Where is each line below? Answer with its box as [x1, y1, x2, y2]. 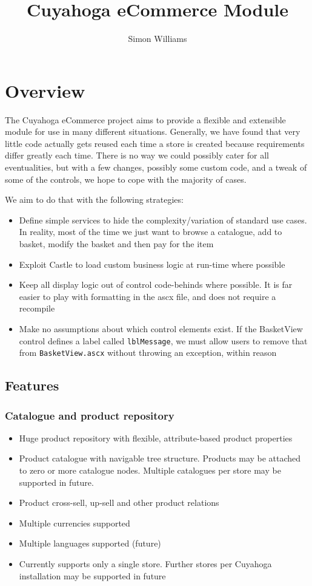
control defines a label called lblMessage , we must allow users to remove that [19, 334, 308, 347]
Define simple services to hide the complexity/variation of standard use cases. [19, 213, 307, 226]
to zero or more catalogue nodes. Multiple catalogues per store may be [19, 464, 281, 477]
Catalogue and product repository [5, 407, 174, 423]
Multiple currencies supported [19, 516, 130, 529]
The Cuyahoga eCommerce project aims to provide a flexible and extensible [5, 113, 286, 126]
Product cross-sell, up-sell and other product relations [19, 496, 219, 509]
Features [5, 376, 59, 395]
